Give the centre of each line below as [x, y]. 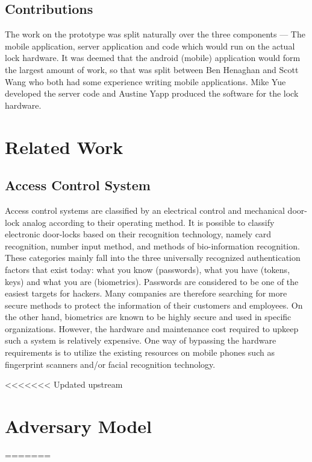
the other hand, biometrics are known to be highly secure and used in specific [148, 317]
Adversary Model [78, 426]
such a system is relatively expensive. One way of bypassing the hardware [141, 340]
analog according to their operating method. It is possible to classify [148, 222]
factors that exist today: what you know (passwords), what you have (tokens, [148, 269]
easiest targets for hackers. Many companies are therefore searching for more [146, 293]
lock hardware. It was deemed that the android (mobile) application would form [153, 58]
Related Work [64, 146]
